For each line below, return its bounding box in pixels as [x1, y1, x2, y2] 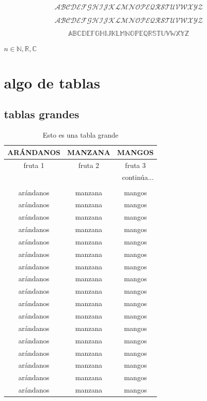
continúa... [122, 172, 154, 182]
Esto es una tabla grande [43, 130, 119, 140]
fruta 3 [125, 160, 146, 170]
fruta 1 [23, 160, 45, 170]
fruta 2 [78, 160, 99, 170]
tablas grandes [4, 106, 79, 122]
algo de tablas [4, 72, 101, 92]
